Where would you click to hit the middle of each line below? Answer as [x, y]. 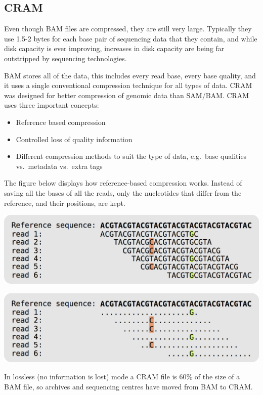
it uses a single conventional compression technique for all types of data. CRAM [128, 85]
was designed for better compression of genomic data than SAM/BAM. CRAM [127, 95]
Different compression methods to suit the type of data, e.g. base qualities [131, 156]
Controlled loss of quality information [74, 139]
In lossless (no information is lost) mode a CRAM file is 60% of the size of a [122, 376]
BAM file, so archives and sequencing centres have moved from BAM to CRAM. [128, 386]
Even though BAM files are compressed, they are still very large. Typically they [128, 29]
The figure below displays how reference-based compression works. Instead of [123, 183]
